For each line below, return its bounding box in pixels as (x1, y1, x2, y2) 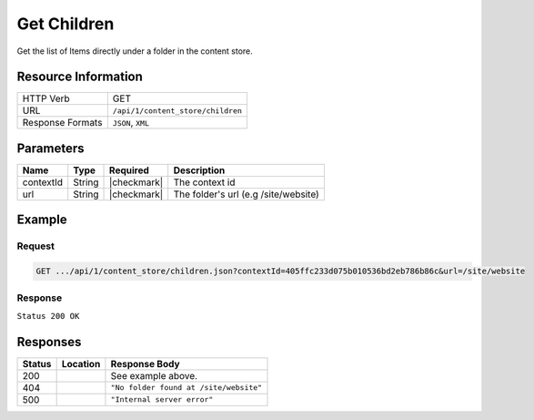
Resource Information (16, 69, 143, 85)
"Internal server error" (110, 394, 214, 405)
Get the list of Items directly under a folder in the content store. (16, 46, 254, 56)
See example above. (110, 369, 198, 382)
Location (61, 357, 101, 370)
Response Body (110, 357, 181, 370)
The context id (173, 176, 236, 189)
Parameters (16, 140, 85, 156)
